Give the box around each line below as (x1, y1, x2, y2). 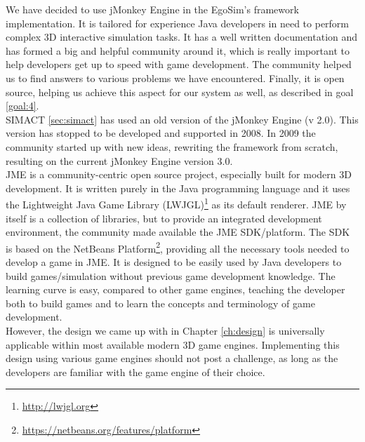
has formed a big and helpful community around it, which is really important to (6, 43, 350, 58)
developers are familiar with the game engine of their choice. (6, 364, 265, 379)
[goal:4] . (6, 98, 39, 113)
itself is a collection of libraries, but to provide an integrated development (6, 210, 322, 225)
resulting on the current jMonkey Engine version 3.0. (6, 153, 233, 168)
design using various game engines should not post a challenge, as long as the (6, 351, 338, 366)
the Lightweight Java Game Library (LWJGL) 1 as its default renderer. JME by (6, 195, 347, 211)
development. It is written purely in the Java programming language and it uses (6, 180, 350, 195)
